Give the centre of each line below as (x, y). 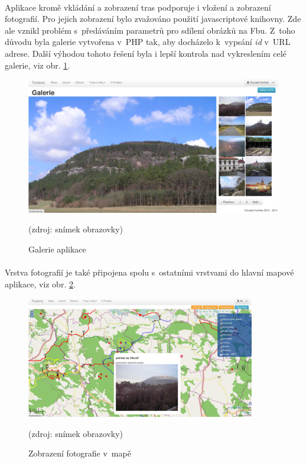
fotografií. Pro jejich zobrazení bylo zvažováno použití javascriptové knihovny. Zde (153, 19)
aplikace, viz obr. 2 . (40, 284)
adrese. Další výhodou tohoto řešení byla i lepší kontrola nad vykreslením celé (146, 53)
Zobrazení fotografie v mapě (80, 453)
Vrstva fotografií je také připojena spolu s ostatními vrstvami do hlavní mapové (149, 272)
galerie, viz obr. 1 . (38, 65)
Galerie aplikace (57, 249)
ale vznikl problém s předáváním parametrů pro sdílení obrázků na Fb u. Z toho (150, 30)
